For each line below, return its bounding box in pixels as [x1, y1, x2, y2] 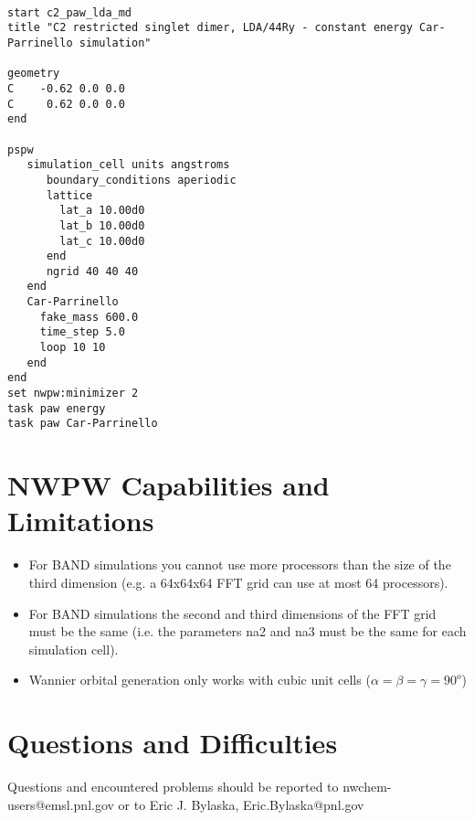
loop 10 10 [39, 341, 106, 355]
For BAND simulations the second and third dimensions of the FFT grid [28, 603, 437, 623]
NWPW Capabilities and [7, 466, 330, 504]
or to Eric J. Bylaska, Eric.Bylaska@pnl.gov [118, 794, 364, 814]
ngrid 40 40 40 [46, 264, 139, 278]
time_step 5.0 [39, 325, 125, 339]
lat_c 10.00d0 [59, 234, 145, 248]
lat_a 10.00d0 [59, 204, 145, 218]
